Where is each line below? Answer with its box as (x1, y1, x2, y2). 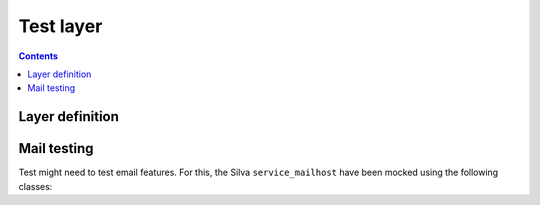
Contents (18, 50, 59, 62)
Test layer (18, 15, 103, 37)
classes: (18, 180, 53, 192)
